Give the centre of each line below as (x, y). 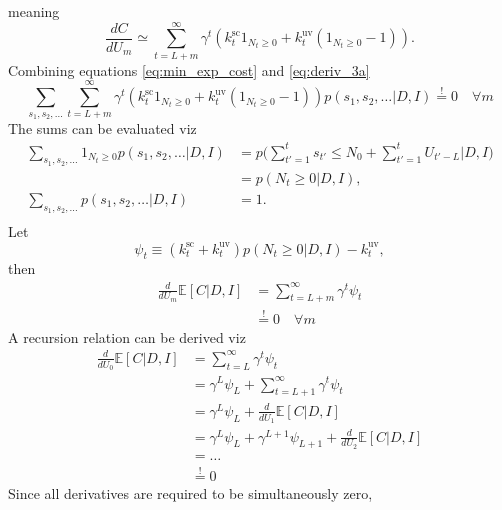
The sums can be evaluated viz (102, 128)
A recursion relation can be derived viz (127, 336)
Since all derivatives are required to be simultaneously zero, (190, 492)
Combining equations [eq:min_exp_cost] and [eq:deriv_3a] (189, 69)
